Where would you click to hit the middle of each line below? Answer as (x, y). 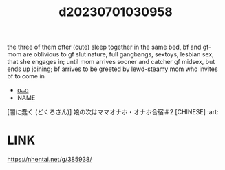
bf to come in (26, 76)
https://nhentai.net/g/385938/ (50, 160)
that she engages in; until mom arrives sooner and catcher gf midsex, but (111, 62)
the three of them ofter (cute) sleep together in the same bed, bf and (104, 47)
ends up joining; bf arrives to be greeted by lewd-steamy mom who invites (112, 69)
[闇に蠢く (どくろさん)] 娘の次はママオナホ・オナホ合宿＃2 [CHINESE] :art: (113, 112)
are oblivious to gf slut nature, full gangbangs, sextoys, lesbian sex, (119, 54)
